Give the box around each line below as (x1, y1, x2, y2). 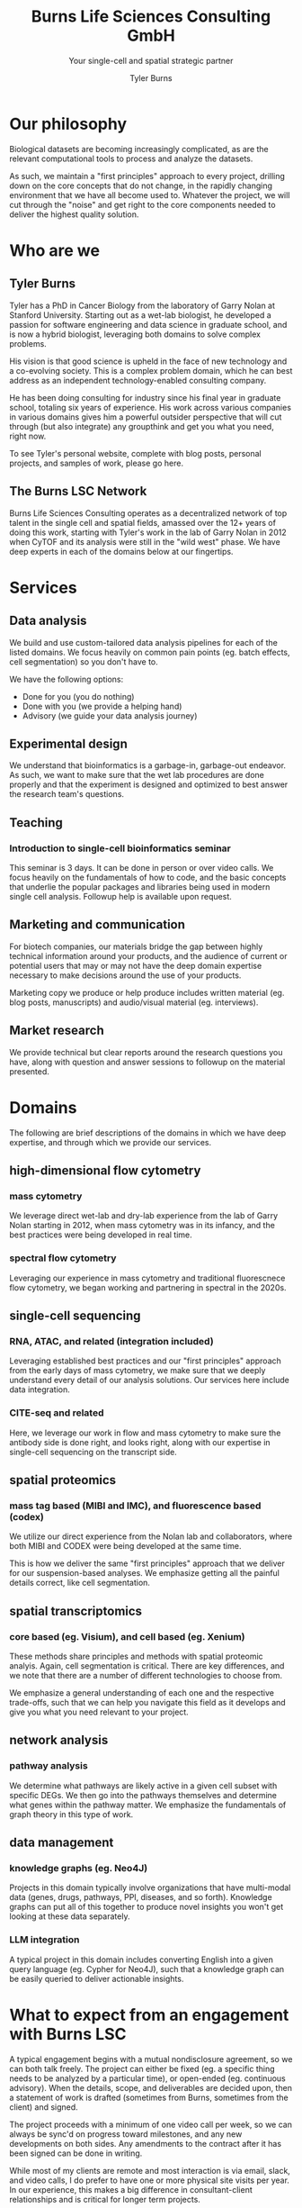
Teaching (9, 815, 63, 830)
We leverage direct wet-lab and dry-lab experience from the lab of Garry (9, 1210, 279, 1221)
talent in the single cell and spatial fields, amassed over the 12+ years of (9, 517, 277, 528)
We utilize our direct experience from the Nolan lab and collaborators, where (9, 1531, 293, 1542)
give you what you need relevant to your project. (9, 1706, 189, 1717)
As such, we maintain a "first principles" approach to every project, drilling (9, 170, 286, 181)
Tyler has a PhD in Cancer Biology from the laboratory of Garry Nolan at (9, 300, 276, 311)
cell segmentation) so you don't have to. (9, 656, 159, 667)
